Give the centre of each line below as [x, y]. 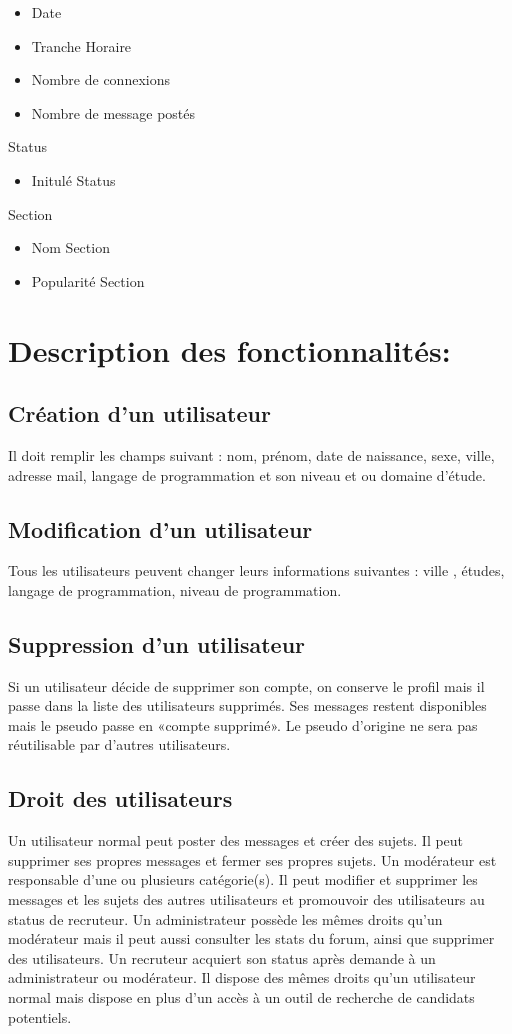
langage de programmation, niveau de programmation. [175, 589]
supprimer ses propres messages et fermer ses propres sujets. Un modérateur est [252, 859]
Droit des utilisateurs [120, 798]
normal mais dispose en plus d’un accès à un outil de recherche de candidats [241, 997]
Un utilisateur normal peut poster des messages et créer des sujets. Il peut [236, 840]
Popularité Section [88, 280]
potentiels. [40, 1016]
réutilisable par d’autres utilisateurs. [119, 744]
